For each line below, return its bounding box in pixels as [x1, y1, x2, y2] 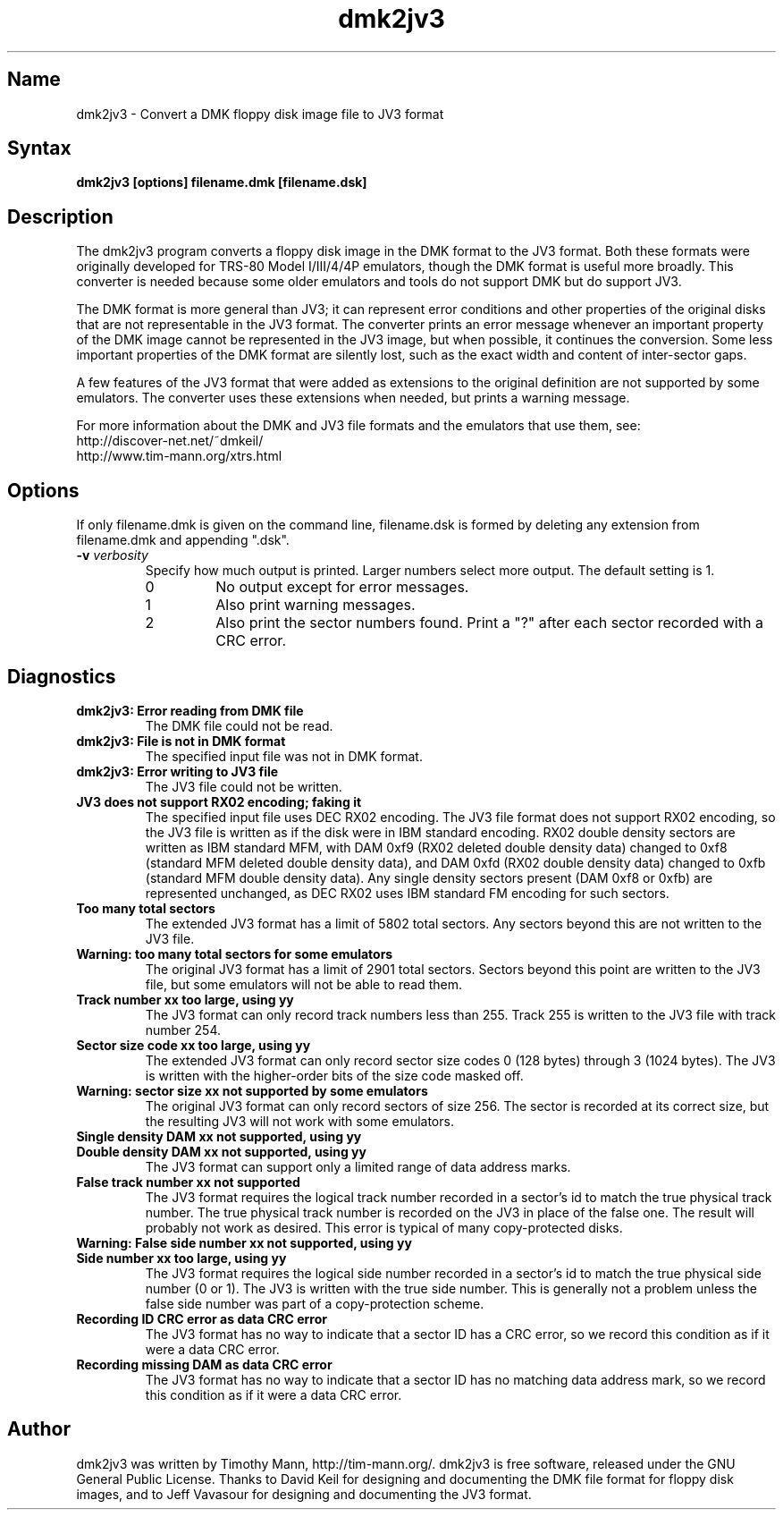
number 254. [145, 1021, 222, 1038]
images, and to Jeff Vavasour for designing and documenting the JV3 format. [76, 1486, 532, 1502]
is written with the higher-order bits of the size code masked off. [145, 1067, 524, 1083]
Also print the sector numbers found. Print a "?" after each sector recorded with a [215, 614, 763, 632]
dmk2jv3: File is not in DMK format [76, 733, 286, 749]
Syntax [7, 137, 72, 160]
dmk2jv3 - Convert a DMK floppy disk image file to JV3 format [76, 106, 444, 122]
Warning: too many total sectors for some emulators [76, 945, 393, 962]
